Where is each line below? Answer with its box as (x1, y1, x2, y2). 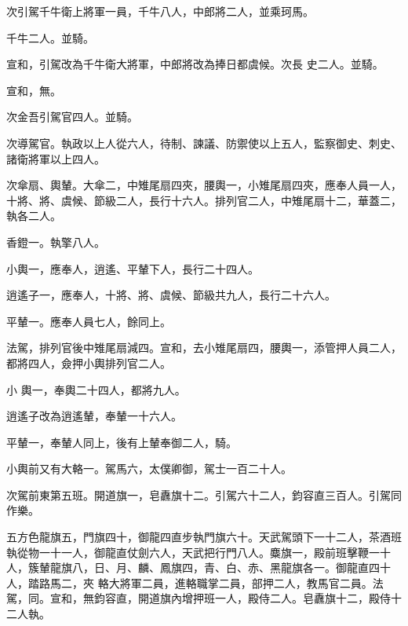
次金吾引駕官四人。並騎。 (6, 108, 138, 125)
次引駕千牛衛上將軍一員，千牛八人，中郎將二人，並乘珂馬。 (6, 3, 314, 19)
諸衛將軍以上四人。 (6, 150, 105, 167)
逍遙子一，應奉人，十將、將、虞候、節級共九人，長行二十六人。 (6, 287, 336, 303)
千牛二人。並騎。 (6, 29, 94, 46)
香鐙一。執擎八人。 (6, 233, 105, 250)
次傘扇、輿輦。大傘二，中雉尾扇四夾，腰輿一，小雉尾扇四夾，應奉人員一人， (6, 177, 402, 193)
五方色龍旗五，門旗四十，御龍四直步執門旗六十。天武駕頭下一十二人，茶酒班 (6, 529, 402, 545)
